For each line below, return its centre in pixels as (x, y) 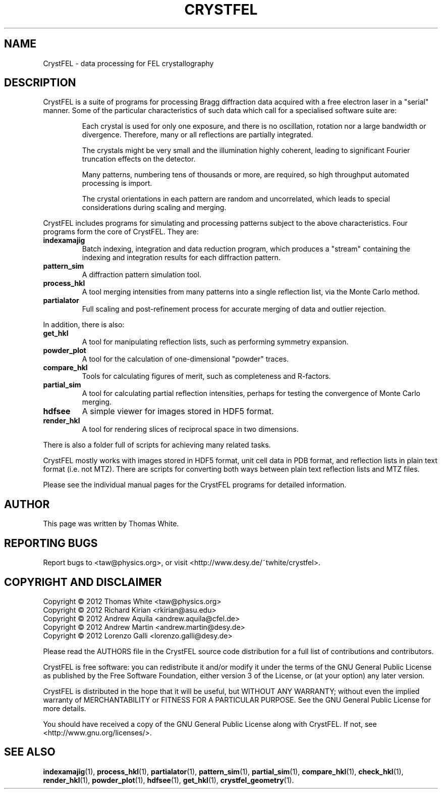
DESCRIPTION (40, 83)
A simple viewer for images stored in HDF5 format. (178, 411)
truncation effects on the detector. (139, 159)
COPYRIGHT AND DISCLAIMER (83, 582)
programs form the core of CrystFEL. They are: (121, 232)
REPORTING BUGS (51, 543)
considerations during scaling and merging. (154, 208)
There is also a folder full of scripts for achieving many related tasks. (157, 445)
